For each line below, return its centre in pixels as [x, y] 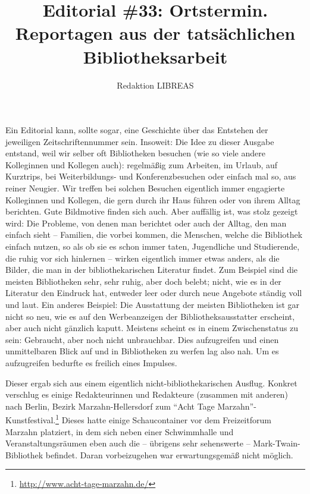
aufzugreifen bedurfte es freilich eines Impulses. [91, 362]
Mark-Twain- [277, 443]
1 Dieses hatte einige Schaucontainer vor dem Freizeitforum [163, 419]
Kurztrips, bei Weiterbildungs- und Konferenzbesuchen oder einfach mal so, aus [151, 176]
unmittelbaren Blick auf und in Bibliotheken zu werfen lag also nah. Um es [142, 351]
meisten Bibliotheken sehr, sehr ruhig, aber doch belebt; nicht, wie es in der [143, 281]
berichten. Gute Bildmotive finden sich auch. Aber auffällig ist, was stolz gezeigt [152, 211]
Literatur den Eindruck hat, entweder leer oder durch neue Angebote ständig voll [154, 293]
